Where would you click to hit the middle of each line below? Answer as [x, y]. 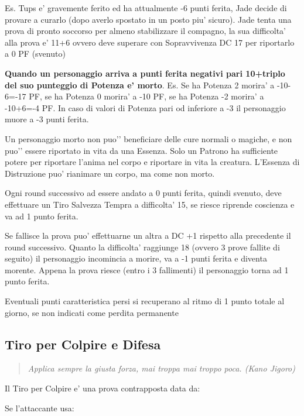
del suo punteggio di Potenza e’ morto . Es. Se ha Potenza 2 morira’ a [140, 85]
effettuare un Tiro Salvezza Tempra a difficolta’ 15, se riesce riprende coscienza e [150, 204]
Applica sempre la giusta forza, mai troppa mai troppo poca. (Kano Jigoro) [161, 368]
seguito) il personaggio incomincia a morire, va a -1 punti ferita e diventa [136, 258]
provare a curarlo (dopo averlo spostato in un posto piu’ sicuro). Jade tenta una [148, 19]
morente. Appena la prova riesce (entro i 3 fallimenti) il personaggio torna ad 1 [147, 269]
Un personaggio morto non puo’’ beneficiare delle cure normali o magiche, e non [148, 138]
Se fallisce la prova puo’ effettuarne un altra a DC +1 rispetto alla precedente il [148, 235]
